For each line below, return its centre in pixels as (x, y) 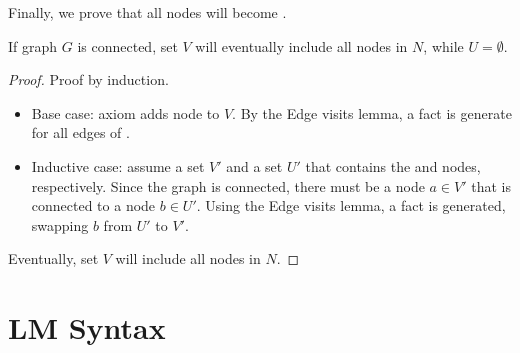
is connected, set (127, 45)
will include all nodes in (188, 258)
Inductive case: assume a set (118, 165)
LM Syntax (87, 327)
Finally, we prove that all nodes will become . (147, 12)
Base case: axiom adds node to (125, 112)
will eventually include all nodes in (301, 45)
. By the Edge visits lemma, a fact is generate (372, 112)
